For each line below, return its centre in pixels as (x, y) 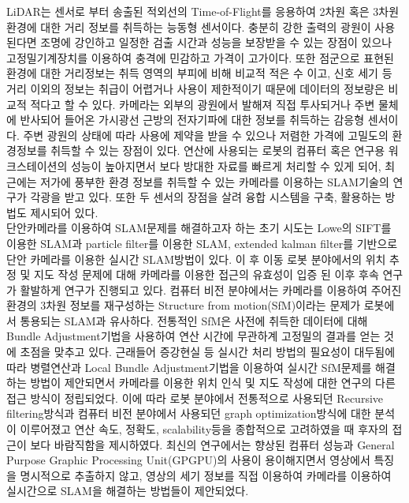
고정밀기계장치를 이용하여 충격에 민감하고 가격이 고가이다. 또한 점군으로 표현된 (200, 57)
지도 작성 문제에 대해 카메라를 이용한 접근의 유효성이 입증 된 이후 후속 (206, 274)
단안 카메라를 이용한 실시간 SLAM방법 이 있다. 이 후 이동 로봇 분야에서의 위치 (196, 259)
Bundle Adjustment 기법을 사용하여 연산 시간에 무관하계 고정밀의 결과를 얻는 (193, 336)
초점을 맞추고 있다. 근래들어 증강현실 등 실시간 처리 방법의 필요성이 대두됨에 (208, 352)
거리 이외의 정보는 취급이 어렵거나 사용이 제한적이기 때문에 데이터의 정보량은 (195, 88)
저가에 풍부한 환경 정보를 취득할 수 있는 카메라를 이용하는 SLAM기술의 (215, 181)
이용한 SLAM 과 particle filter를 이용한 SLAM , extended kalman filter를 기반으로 (202, 243)
